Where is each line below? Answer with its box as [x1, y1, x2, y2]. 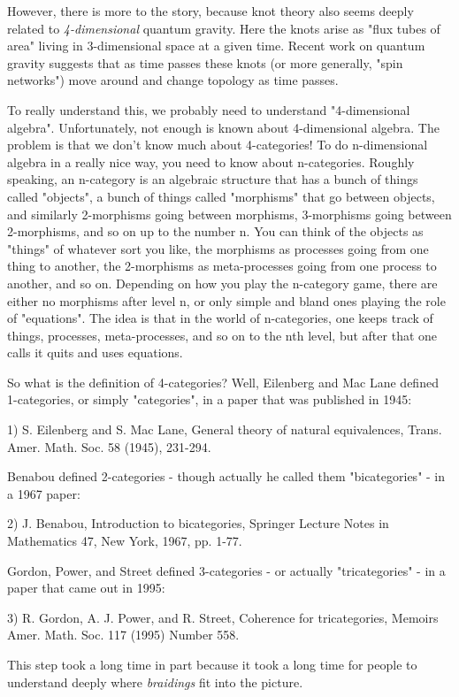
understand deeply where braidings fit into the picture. [7, 672, 303, 691]
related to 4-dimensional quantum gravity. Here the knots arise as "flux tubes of [7, 19, 440, 37]
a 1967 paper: [7, 484, 80, 502]
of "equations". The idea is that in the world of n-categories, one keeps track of [7, 309, 433, 327]
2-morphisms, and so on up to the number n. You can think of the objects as [7, 222, 424, 241]
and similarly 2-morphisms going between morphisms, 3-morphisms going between [7, 204, 452, 223]
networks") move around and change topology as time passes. [7, 71, 339, 89]
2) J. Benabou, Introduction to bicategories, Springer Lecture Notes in [7, 514, 389, 532]
